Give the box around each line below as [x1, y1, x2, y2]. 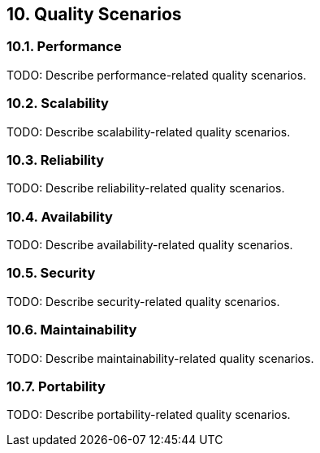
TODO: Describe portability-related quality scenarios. [6, 408, 291, 422]
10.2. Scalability [6, 95, 109, 112]
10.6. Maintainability [6, 321, 137, 339]
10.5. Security [6, 265, 96, 282]
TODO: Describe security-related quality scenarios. [6, 294, 280, 308]
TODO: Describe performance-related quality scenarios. [6, 67, 307, 82]
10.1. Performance [6, 38, 122, 55]
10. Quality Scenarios [6, 4, 182, 24]
